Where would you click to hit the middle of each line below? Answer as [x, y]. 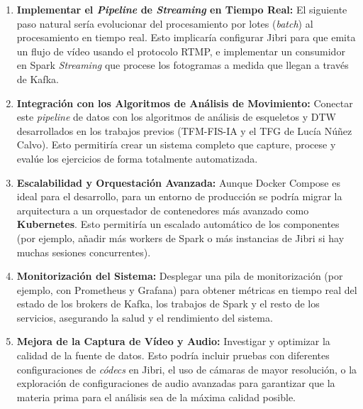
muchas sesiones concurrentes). [84, 252]
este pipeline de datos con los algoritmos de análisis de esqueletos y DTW [176, 117]
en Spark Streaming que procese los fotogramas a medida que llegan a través [183, 65]
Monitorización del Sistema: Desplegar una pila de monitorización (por [180, 276]
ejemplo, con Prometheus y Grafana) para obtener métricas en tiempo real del [187, 289]
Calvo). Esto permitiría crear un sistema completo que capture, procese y [176, 144]
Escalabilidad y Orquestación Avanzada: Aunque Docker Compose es [178, 182]
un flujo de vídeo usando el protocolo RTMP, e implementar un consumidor [181, 51]
